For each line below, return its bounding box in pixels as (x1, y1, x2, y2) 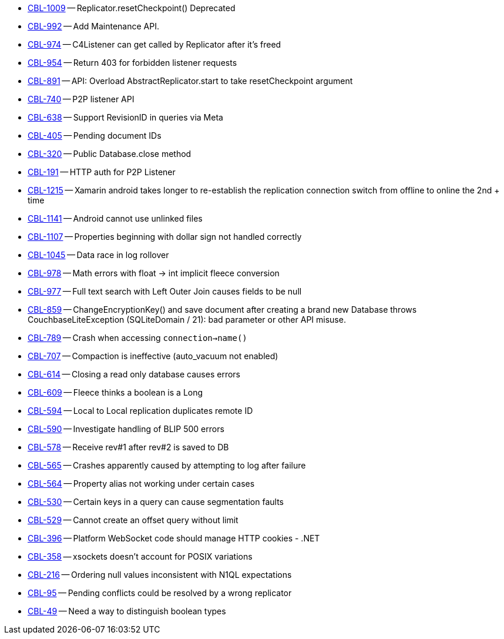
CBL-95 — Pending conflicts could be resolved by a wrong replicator (28, 588, 292, 598)
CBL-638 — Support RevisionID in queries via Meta (28, 112, 223, 122)
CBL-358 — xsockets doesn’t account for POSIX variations (28, 551, 253, 561)
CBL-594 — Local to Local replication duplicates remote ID (28, 406, 253, 416)
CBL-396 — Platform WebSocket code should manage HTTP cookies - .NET (28, 533, 320, 543)
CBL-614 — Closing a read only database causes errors (28, 369, 240, 379)
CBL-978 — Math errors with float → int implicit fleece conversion (28, 268, 280, 278)
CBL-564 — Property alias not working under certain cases (28, 479, 255, 489)
